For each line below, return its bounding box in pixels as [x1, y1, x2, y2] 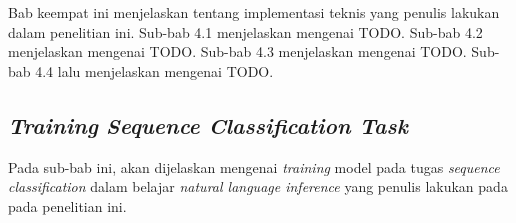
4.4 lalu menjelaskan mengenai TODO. [35, 60, 274, 81]
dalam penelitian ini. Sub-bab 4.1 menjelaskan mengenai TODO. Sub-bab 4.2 [8, 21, 483, 42]
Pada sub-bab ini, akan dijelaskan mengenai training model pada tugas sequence [8, 156, 500, 177]
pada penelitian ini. [8, 195, 127, 216]
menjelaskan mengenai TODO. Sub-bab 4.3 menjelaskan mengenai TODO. [8, 41, 467, 62]
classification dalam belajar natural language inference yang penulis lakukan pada [8, 176, 508, 197]
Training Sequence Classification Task [8, 109, 408, 140]
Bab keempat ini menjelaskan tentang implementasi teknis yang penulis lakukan [8, 2, 500, 23]
